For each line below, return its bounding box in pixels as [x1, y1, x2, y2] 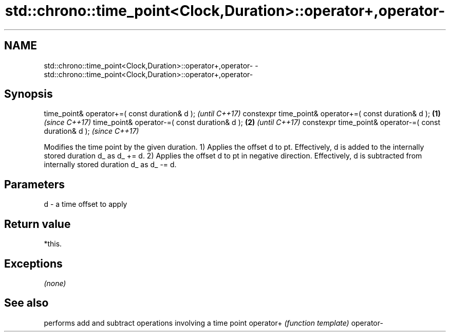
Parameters [4, 178, 65, 191]
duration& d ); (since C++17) [44, 127, 139, 136]
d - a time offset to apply [44, 200, 127, 209]
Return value [4, 217, 71, 231]
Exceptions [4, 257, 63, 270]
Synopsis [4, 87, 53, 101]
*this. [44, 239, 62, 249]
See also [4, 296, 49, 310]
